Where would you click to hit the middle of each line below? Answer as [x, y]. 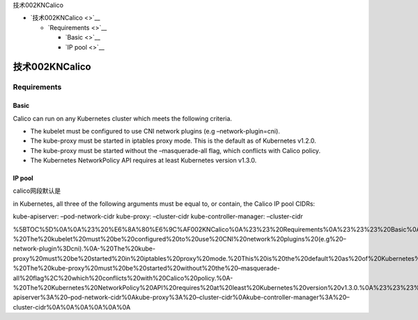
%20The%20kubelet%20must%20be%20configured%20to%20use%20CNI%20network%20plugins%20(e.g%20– [179, 239]
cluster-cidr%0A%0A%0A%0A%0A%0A [72, 307]
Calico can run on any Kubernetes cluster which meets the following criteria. [123, 118]
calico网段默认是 [37, 191]
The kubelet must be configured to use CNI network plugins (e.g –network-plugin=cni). [155, 131]
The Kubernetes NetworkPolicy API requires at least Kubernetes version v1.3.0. [144, 161]
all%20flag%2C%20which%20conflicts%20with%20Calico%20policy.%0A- [123, 278]
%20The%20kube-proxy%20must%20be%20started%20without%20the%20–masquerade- [146, 269]
